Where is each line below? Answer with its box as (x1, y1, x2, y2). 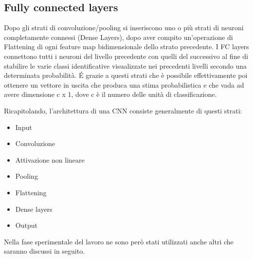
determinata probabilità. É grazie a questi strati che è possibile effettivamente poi (4, 70, 248, 80)
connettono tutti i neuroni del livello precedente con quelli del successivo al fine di (4, 51, 248, 61)
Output (15, 220, 37, 230)
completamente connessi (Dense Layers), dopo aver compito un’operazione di (4, 32, 233, 42)
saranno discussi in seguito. (4, 246, 85, 256)
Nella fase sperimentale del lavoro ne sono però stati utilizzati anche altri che (4, 236, 234, 246)
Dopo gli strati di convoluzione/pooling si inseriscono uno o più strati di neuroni (4, 22, 244, 33)
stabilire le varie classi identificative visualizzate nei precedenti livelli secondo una (4, 60, 247, 71)
